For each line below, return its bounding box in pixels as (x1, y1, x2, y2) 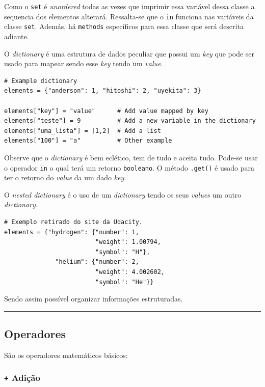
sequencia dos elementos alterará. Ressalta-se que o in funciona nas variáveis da (4, 11, 254, 21)
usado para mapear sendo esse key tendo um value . (4, 58, 163, 69)
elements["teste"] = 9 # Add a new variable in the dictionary (4, 117, 256, 125)
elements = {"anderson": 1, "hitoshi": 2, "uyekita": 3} (4, 87, 201, 95)
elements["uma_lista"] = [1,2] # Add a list (4, 127, 161, 134)
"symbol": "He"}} (95, 278, 154, 286)
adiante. (4, 31, 29, 41)
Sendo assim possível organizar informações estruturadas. (4, 293, 183, 304)
